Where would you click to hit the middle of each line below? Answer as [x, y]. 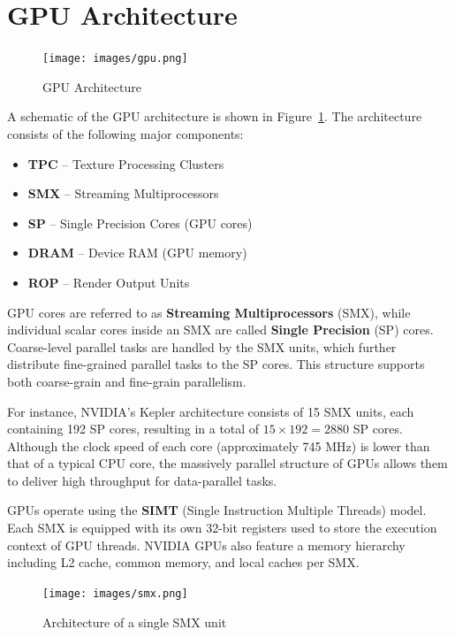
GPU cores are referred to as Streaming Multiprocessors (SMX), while [209, 312]
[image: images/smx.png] [115, 593]
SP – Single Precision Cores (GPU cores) [140, 223]
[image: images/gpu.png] [115, 59]
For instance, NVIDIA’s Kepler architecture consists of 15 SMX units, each [211, 411]
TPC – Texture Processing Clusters [126, 163]
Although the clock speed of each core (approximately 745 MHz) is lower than [219, 445]
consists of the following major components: [125, 133]
